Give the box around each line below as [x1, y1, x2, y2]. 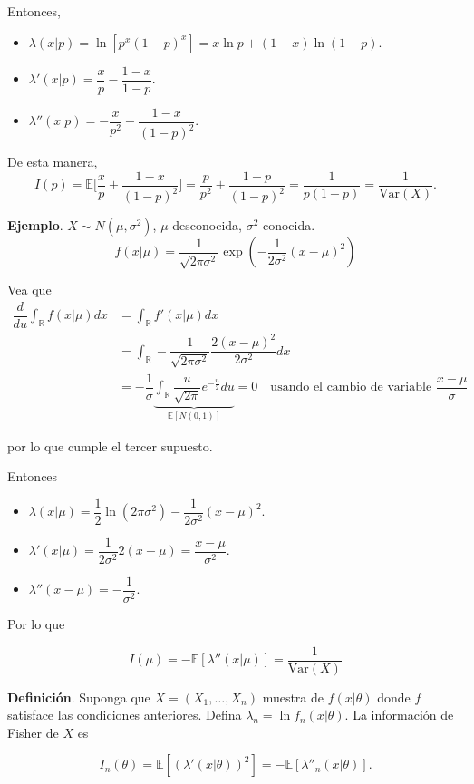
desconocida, [172, 216, 242, 235]
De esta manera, [7, 152, 98, 171]
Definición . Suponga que [7, 687, 150, 706]
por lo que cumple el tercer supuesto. [7, 436, 213, 455]
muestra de [262, 687, 324, 706]
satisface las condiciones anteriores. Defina [7, 705, 242, 724]
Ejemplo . [7, 216, 63, 235]
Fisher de [7, 722, 59, 741]
